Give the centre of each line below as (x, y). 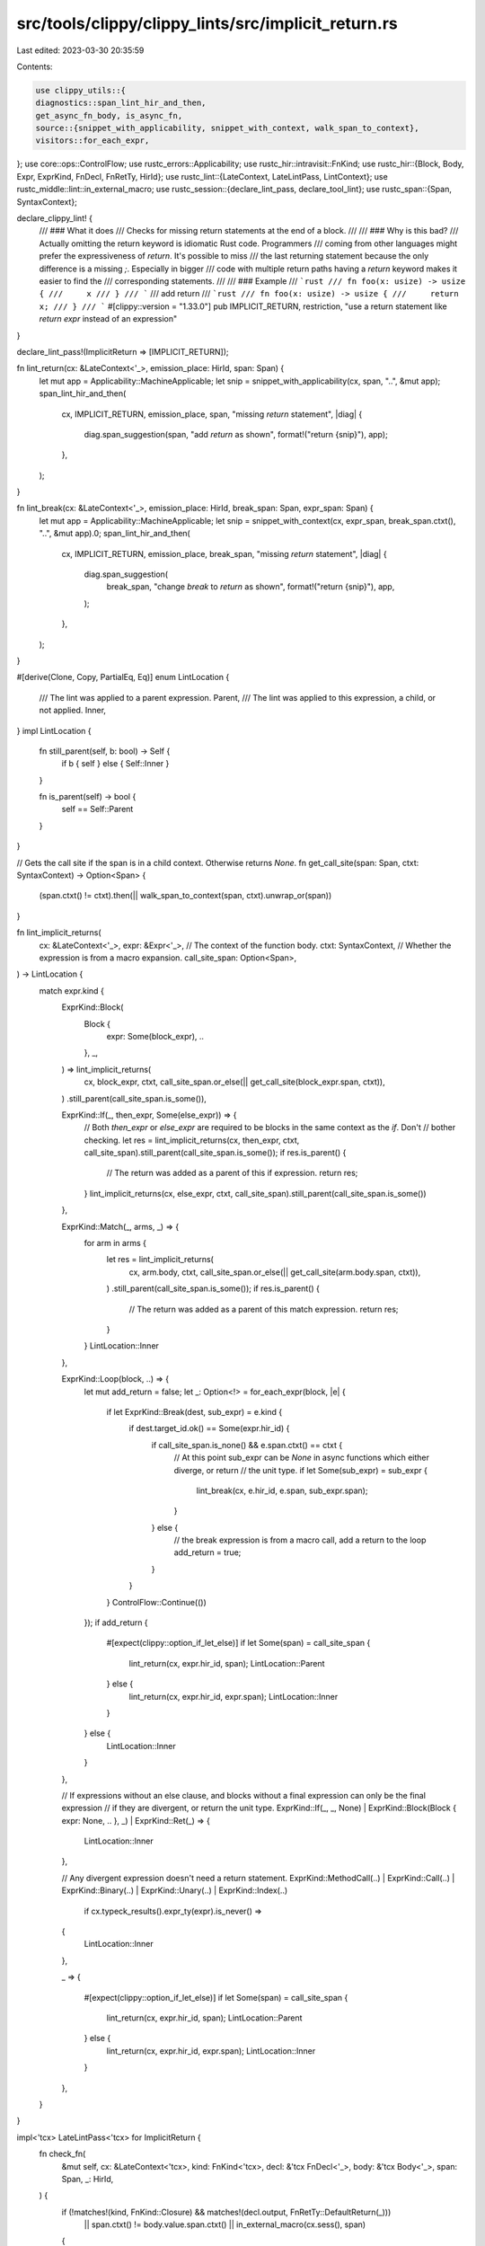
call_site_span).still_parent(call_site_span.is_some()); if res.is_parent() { (215, 1153)
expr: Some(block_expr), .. (155, 1036)
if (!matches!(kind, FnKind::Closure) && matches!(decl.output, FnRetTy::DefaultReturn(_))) (226, 2212)
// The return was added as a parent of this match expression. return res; (264, 1309)
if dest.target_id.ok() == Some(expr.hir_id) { (209, 1428)
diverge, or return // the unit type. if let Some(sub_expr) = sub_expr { (301, 1470)
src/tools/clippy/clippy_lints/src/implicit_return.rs (207, 23)
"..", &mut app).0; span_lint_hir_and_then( (115, 534)
